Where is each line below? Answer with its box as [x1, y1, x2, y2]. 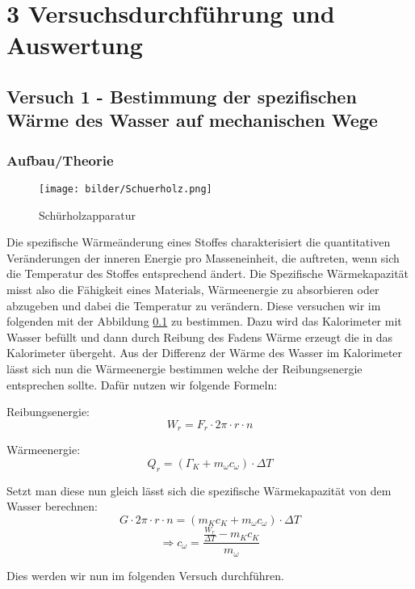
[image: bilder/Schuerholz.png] [39, 183, 212, 195]
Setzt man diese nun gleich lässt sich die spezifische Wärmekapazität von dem [6, 482, 392, 499]
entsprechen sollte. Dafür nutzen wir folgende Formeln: [6, 376, 278, 393]
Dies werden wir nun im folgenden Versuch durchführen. [6, 566, 284, 583]
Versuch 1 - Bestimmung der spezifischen [6, 83, 357, 108]
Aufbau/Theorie [6, 149, 114, 170]
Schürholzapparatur [39, 206, 136, 223]
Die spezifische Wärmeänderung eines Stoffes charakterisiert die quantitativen [6, 233, 391, 250]
